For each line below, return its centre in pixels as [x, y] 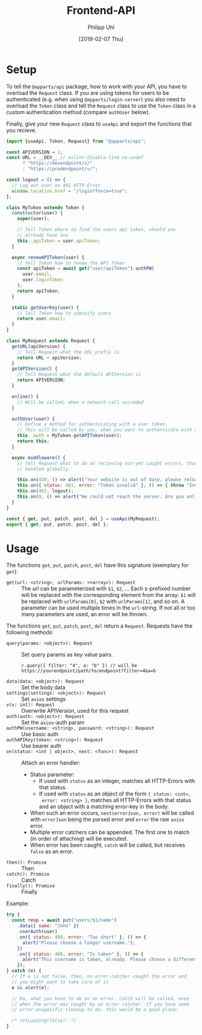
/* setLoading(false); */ [44, 1021]
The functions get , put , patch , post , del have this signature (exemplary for [97, 565]
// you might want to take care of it [60, 982]
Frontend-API [101, 11]
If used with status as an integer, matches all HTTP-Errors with [117, 781]
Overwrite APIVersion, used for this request [75, 711]
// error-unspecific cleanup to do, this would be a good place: [95, 1010]
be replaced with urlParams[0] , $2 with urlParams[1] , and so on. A [103, 602]
